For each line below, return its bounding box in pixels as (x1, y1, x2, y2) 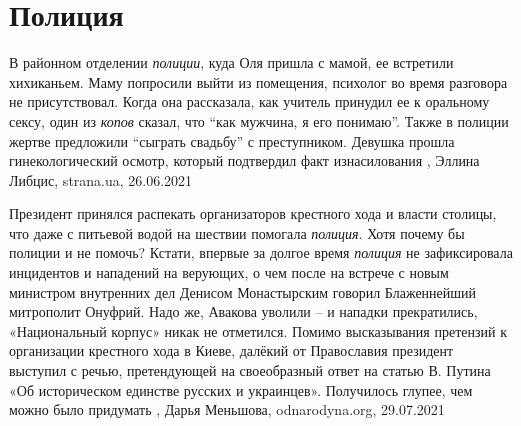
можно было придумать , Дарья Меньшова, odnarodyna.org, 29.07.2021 (9, 399, 445, 420)
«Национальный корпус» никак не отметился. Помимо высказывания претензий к (9, 320, 507, 341)
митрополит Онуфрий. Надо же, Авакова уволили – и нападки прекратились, (9, 301, 478, 322)
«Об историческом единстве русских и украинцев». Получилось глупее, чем (9, 379, 473, 400)
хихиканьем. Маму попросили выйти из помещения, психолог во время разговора (9, 71, 508, 92)
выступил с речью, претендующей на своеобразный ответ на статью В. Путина (9, 360, 491, 381)
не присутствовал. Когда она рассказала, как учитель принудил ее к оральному (9, 91, 490, 112)
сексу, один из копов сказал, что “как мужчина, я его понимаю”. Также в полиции (9, 110, 509, 131)
